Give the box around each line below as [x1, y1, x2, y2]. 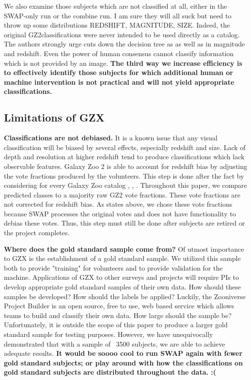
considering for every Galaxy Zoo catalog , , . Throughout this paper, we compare [4, 180, 247, 190]
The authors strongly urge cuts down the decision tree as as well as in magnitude [4, 39, 245, 49]
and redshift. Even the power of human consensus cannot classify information [4, 48, 234, 58]
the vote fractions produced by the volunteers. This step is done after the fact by [4, 170, 244, 181]
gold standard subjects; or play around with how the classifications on [4, 357, 243, 367]
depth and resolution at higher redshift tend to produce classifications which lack [4, 152, 245, 162]
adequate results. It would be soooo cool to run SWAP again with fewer [4, 348, 243, 358]
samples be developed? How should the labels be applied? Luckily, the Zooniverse [4, 291, 246, 301]
